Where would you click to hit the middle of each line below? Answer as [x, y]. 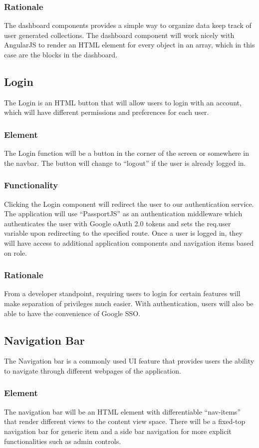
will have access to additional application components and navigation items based [129, 242]
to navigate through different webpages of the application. [93, 370]
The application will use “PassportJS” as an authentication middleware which [123, 214]
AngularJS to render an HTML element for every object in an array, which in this [129, 45]
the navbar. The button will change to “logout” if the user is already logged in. [125, 163]
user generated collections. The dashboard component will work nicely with [119, 35]
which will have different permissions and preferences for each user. [107, 112]
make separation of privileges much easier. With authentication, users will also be [129, 303]
